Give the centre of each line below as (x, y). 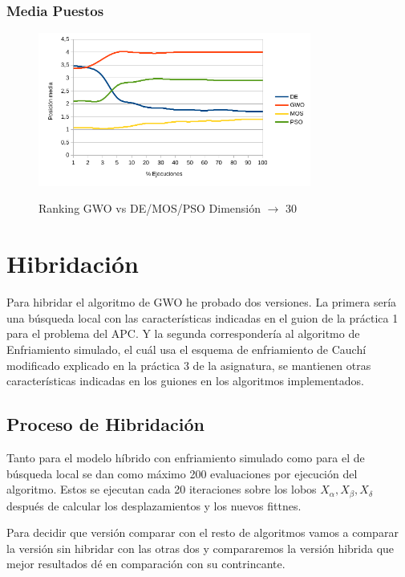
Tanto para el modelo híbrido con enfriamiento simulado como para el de (186, 457)
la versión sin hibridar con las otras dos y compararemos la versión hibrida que (200, 548)
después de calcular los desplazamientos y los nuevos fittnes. (154, 505)
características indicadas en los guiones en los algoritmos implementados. (185, 381)
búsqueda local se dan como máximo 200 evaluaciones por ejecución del (182, 473)
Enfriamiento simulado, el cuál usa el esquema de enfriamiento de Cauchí (186, 349)
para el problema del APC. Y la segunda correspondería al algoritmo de (183, 333)
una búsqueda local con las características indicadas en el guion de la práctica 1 (202, 317)
